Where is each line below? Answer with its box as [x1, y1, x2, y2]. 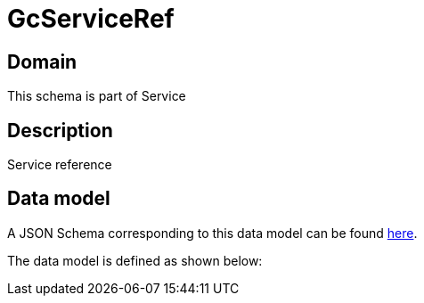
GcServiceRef [7, 4, 175, 34]
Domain [7, 50, 77, 73]
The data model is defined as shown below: [7, 252, 263, 268]
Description [7, 119, 113, 142]
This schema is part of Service [7, 88, 186, 104]
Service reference [7, 157, 112, 173]
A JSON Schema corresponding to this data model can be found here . [7, 225, 418, 241]
